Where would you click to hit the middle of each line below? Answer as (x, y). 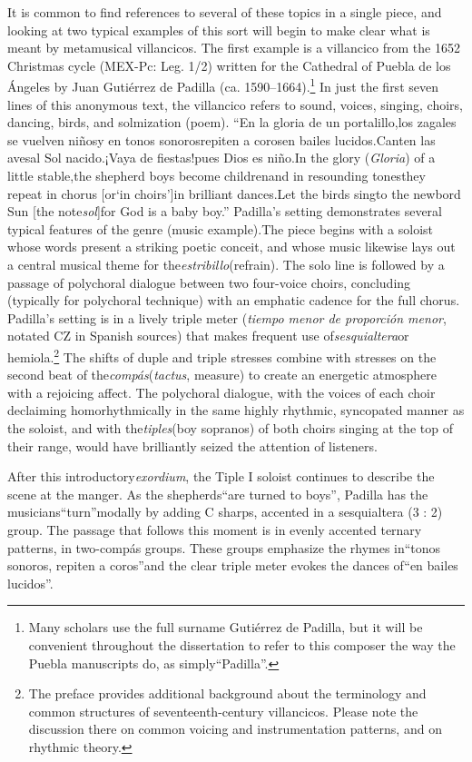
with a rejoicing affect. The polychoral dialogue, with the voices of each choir (221, 392)
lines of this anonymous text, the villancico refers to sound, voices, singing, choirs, (236, 104)
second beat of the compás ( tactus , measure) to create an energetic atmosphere (222, 375)
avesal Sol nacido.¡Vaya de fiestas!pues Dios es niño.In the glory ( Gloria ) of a (221, 158)
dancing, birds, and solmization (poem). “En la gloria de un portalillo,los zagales (232, 122)
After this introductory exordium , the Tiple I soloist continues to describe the (221, 476)
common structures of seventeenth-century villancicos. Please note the (223, 711)
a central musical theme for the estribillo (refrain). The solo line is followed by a (226, 264)
